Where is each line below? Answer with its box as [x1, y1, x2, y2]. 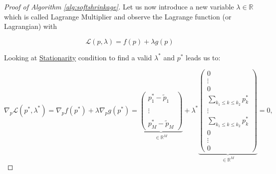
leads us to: [186, 52, 221, 62]
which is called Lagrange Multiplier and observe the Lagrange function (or [4, 11, 232, 21]
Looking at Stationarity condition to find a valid [4, 52, 152, 62]
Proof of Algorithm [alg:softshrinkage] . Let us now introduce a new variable [4, 1, 234, 11]
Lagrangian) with [4, 21, 57, 31]
